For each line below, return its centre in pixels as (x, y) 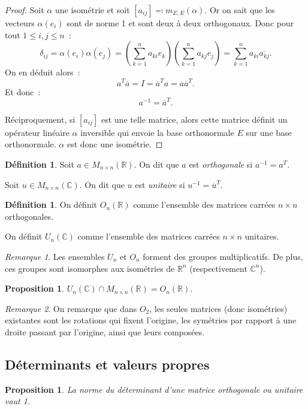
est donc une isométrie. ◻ (115, 144)
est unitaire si (160, 184)
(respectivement (218, 268)
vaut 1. (18, 401)
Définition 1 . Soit (40, 164)
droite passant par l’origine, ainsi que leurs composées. (105, 331)
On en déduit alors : (43, 72)
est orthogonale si (221, 164)
